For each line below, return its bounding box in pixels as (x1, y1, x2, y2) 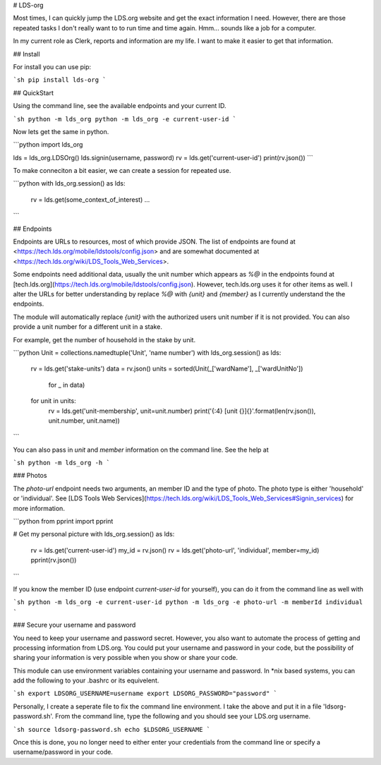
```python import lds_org (13, 140, 83, 149)
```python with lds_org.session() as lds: (13, 179, 126, 188)
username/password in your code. (13, 748, 113, 757)
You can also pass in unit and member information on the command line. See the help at (13, 445, 270, 454)
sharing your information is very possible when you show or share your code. (13, 653, 238, 662)
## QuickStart (13, 88, 54, 97)
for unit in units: (30, 397, 77, 405)
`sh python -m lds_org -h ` (13, 459, 111, 467)
